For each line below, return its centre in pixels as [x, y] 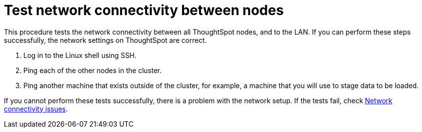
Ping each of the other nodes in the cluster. [92, 70]
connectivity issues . [36, 109]
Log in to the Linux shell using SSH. [80, 55]
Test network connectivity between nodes [144, 10]
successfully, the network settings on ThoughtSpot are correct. [105, 40]
